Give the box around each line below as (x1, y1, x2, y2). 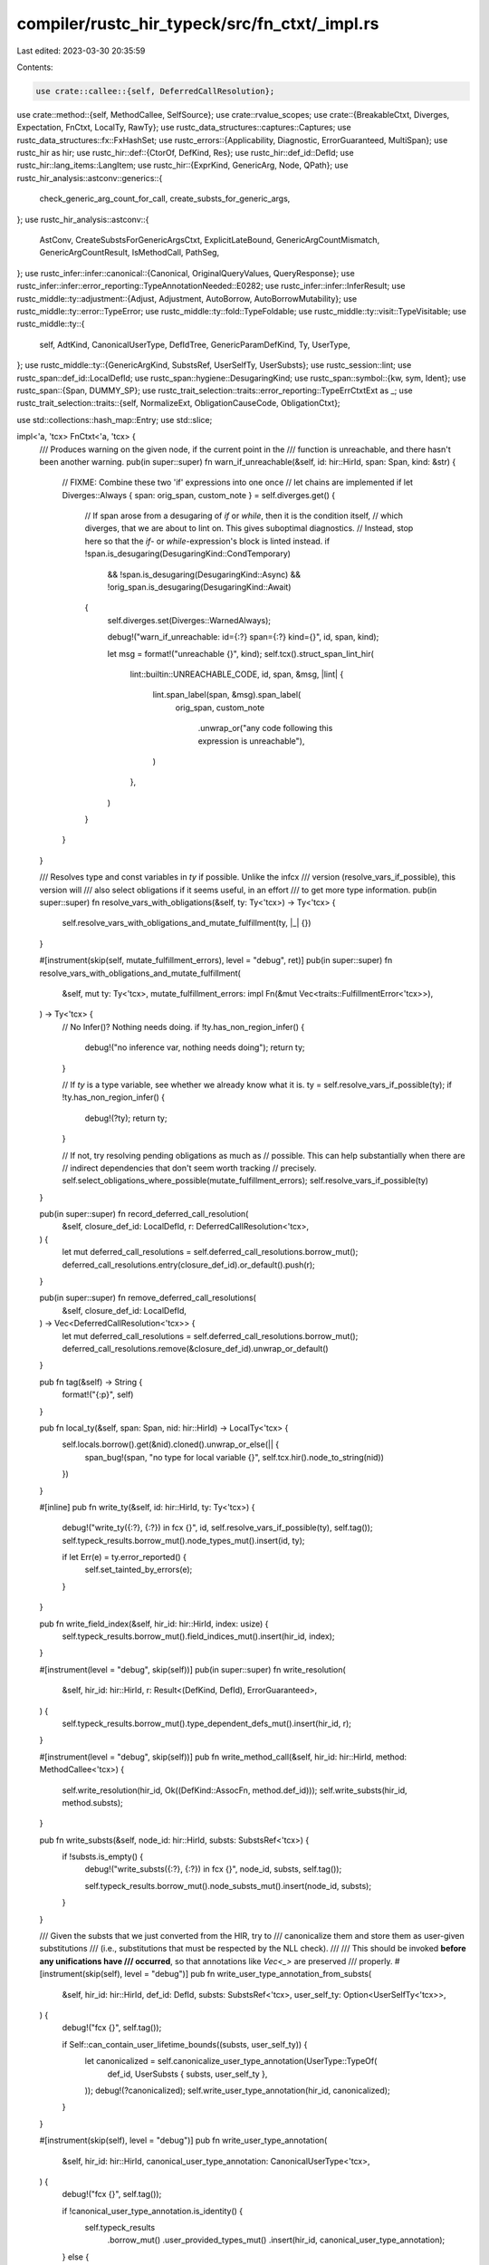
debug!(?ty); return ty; (84, 1113, 168, 1123)
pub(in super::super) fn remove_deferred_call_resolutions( (39, 1292, 257, 1304)
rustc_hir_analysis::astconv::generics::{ (16, 172, 163, 183)
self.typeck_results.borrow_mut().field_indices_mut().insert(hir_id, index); (62, 1631, 335, 1642)
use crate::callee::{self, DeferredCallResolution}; (35, 86, 275, 96)
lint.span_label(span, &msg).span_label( (152, 689, 302, 700)
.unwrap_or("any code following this (197, 723, 333, 734)
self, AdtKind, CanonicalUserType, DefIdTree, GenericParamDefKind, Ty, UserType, (39, 339, 350, 350)
